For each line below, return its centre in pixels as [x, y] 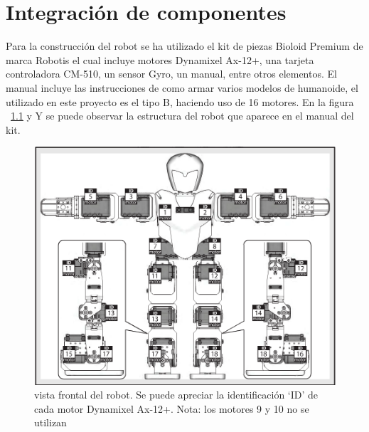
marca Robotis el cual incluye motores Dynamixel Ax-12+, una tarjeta [160, 59]
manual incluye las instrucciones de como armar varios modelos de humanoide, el [182, 87]
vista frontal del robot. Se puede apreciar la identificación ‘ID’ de [176, 395]
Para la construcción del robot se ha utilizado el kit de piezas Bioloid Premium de [184, 46]
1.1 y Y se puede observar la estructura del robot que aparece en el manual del [182, 116]
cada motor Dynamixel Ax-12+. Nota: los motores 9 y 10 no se [172, 408]
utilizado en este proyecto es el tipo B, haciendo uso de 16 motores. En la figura [180, 101]
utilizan [50, 422]
